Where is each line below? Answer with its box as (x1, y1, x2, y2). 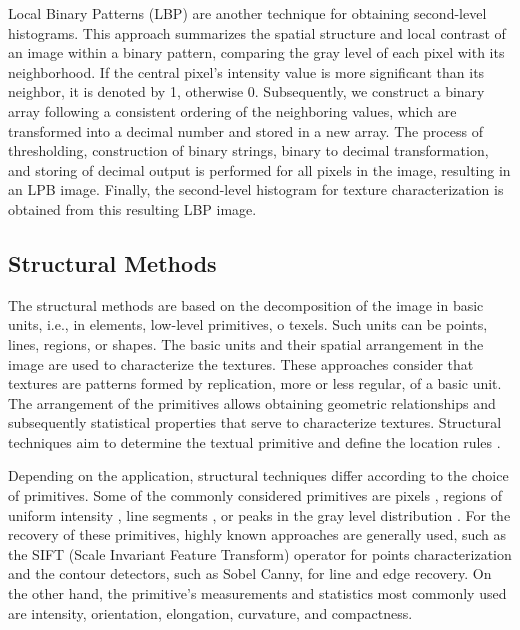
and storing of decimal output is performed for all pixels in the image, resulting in (8, 159, 511, 180)
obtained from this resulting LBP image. (8, 198, 257, 219)
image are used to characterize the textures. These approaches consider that (8, 353, 474, 374)
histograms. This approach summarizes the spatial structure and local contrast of (8, 22, 506, 43)
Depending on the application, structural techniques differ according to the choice (8, 465, 509, 486)
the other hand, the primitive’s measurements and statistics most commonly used (8, 583, 507, 604)
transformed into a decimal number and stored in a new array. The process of (8, 120, 484, 141)
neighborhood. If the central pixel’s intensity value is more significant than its (8, 61, 485, 82)
